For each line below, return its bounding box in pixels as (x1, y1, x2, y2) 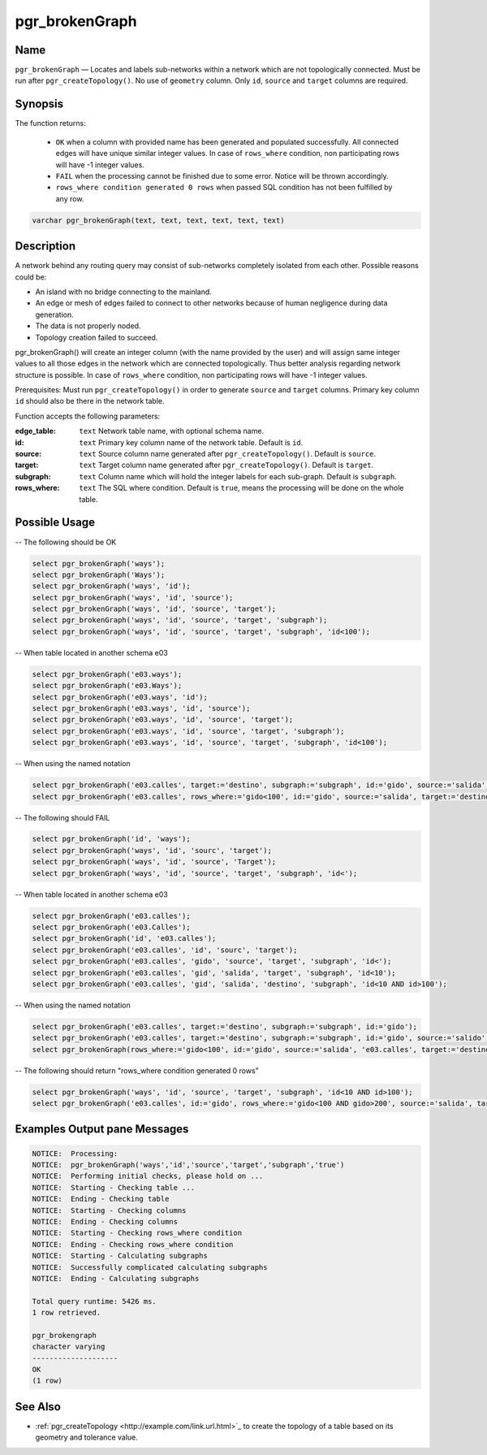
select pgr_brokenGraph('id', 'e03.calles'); (32, 934, 217, 943)
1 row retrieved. (32, 1308, 101, 1318)
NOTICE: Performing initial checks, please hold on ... (32, 1171, 264, 1181)
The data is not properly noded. (35, 321, 141, 331)
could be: (15, 272, 47, 282)
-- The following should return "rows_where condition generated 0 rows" (15, 1065, 259, 1076)
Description (15, 240, 76, 253)
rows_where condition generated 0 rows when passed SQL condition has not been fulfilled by (55, 183, 393, 193)
